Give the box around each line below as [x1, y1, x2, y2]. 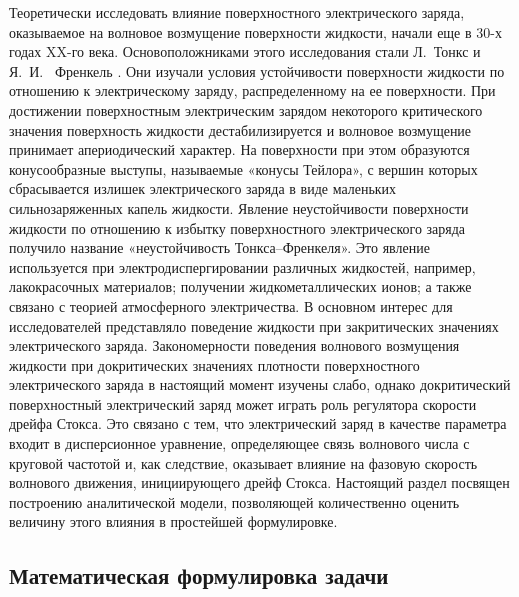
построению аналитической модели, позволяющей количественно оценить [9, 491, 460, 512]
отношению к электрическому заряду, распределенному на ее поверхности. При [9, 80, 496, 101]
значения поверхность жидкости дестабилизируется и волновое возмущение [9, 119, 472, 140]
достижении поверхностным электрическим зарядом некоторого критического [9, 99, 483, 120]
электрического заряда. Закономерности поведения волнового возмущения [9, 335, 460, 356]
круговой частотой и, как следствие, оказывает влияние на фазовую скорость [9, 452, 478, 473]
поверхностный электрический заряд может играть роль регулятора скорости [9, 393, 477, 414]
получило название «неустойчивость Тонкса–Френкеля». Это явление [9, 237, 430, 258]
